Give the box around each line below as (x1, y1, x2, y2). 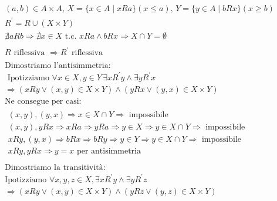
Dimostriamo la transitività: (5, 163, 106, 172)
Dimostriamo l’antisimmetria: (5, 62, 111, 70)
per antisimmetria (76, 147, 141, 155)
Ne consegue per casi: (5, 97, 82, 105)
